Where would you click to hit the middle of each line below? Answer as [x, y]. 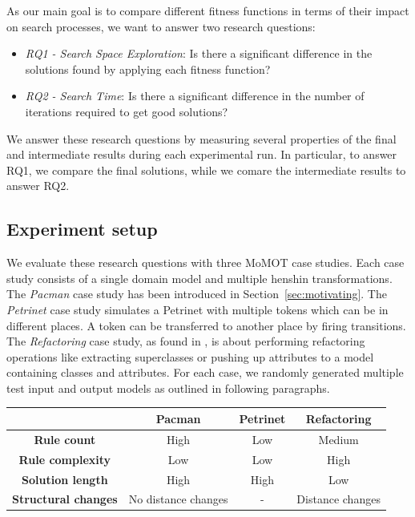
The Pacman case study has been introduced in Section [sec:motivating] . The [197, 294]
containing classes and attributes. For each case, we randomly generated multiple [205, 372]
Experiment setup [82, 229]
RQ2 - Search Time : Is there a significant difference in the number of [195, 96]
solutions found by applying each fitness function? [148, 69]
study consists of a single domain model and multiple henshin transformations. [199, 278]
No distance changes [178, 499]
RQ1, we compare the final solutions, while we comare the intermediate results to [206, 170]
